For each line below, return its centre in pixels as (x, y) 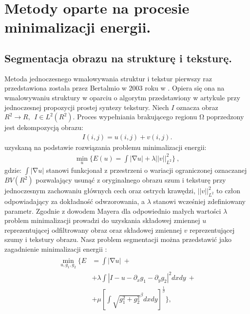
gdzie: (13, 170)
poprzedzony (225, 117)
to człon (229, 191)
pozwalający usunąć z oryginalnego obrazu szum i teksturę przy (131, 180)
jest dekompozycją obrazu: (44, 127)
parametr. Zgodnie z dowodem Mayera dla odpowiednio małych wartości (113, 211)
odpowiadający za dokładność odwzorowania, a (75, 201)
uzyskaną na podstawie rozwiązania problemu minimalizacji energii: (106, 147)
